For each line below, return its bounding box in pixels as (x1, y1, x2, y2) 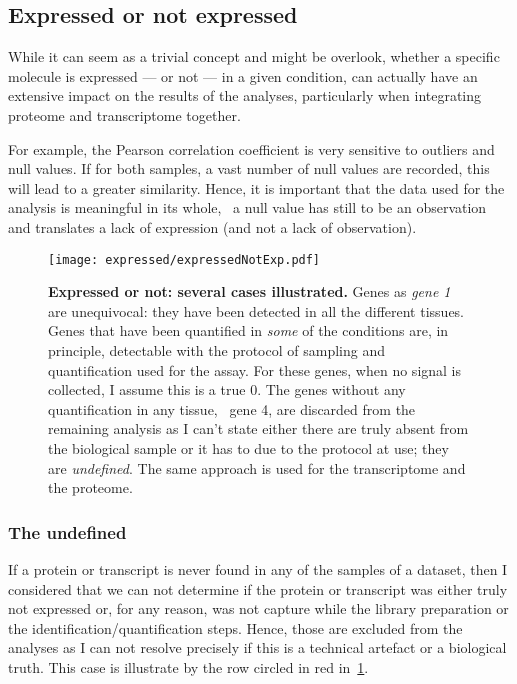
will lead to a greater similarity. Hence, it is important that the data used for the (8, 177, 505, 198)
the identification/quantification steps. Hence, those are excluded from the (8, 617, 463, 638)
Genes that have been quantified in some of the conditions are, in (48, 320, 449, 341)
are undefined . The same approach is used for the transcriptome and (48, 457, 466, 478)
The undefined (8, 519, 127, 544)
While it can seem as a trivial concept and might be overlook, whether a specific (8, 46, 500, 67)
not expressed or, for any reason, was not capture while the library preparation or (8, 598, 509, 619)
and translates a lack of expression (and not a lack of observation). (8, 216, 417, 237)
